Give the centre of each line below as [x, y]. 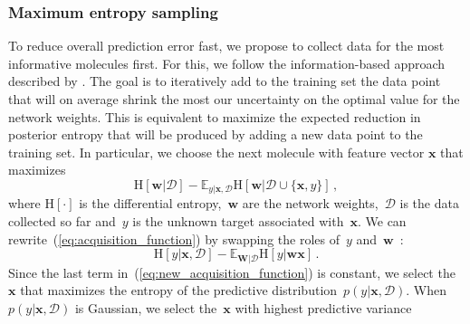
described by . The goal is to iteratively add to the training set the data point [225, 81]
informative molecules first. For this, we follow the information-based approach [227, 63]
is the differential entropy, [150, 203]
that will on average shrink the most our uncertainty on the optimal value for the [234, 99]
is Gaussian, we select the [146, 307]
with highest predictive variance [323, 307]
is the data [429, 203]
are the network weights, [310, 203]
